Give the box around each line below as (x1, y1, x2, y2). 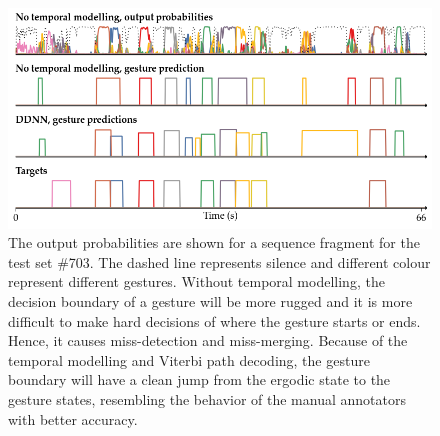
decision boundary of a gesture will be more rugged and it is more (8, 290, 413, 311)
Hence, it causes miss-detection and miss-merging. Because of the (8, 330, 408, 351)
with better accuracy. (8, 408, 138, 429)
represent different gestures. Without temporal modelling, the (8, 271, 385, 292)
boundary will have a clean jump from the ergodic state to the (8, 369, 391, 390)
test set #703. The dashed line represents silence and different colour (8, 251, 431, 272)
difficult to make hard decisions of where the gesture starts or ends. (8, 310, 421, 331)
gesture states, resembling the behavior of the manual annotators (8, 388, 406, 409)
